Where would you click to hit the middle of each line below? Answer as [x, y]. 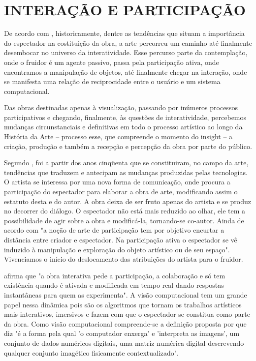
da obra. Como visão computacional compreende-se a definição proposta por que [125, 323]
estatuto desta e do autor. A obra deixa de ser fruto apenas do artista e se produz [128, 201]
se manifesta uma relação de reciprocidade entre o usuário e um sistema [112, 81]
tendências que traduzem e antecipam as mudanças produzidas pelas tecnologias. [126, 172]
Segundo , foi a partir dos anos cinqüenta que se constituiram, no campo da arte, [126, 163]
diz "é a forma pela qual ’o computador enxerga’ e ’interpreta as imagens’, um [122, 333]
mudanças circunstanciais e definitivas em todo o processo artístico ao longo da [123, 127]
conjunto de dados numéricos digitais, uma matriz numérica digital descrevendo [124, 343]
